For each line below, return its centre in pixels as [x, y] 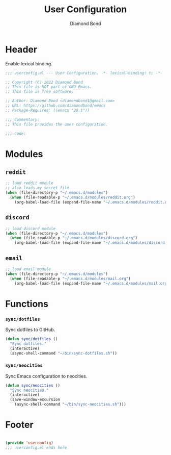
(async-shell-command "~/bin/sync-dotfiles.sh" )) [63, 353]
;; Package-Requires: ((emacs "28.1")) [48, 110]
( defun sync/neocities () [33, 385]
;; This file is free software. [39, 92]
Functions [27, 304]
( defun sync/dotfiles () [32, 339]
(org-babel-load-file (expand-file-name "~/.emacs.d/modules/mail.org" [92, 283]
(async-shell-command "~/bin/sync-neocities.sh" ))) [70, 405]
